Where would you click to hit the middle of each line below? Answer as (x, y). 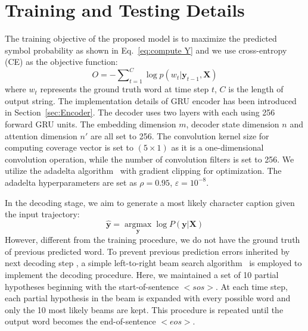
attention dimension (41, 135)
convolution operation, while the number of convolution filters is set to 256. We (150, 159)
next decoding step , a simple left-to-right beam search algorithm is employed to (153, 263)
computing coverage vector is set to (69, 147)
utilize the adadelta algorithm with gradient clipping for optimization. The (143, 171)
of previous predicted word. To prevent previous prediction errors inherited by (147, 251)
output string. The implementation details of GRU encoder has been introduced (151, 100)
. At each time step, (251, 286)
